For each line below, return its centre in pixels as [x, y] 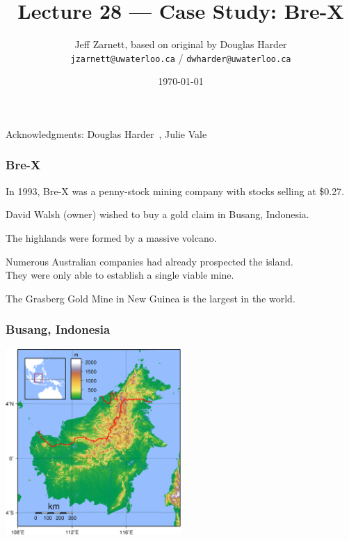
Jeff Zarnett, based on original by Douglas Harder [181, 44]
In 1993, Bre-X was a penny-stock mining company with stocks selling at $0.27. [175, 191]
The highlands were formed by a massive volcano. [111, 237]
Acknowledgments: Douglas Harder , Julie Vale [106, 133]
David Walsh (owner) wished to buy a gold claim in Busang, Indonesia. [157, 214]
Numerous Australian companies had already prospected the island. [149, 261]
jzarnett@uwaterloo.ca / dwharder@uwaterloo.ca [181, 57]
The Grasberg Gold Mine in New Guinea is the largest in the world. [151, 298]
